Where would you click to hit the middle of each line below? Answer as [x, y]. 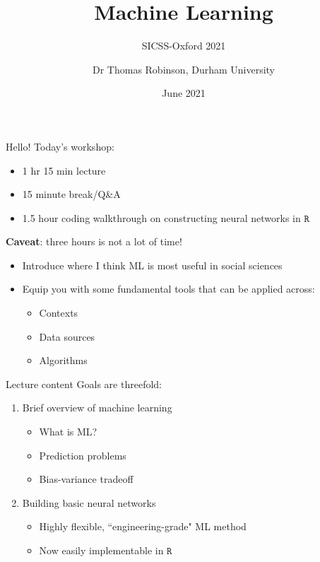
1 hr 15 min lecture [64, 170]
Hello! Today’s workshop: [60, 146]
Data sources [67, 336]
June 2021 [184, 93]
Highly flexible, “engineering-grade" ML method [143, 526]
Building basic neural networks [89, 502]
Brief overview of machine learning [97, 408]
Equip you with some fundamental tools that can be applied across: [168, 289]
